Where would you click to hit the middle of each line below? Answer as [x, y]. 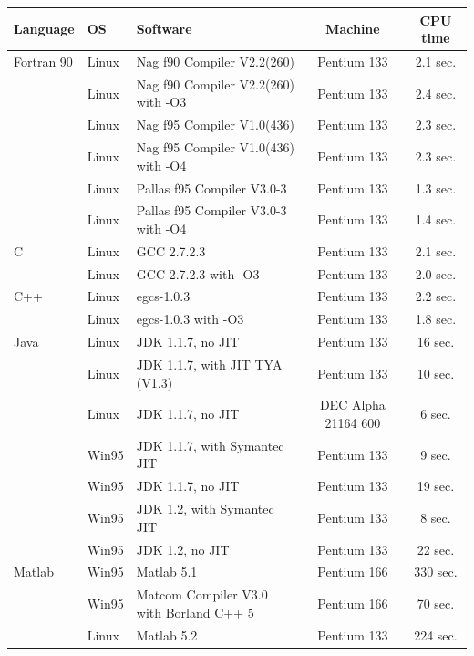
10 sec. [436, 373]
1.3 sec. [436, 187]
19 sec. [436, 486]
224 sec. [436, 635]
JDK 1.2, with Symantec [205, 509]
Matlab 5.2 [167, 635]
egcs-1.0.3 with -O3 [190, 319]
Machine [353, 29]
